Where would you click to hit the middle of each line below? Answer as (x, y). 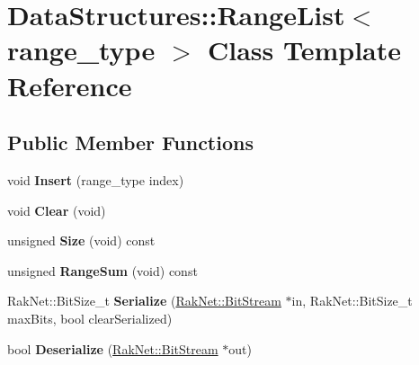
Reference (70, 85)
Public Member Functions (130, 142)
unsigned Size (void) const (81, 240)
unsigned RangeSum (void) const (103, 270)
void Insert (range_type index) (96, 179)
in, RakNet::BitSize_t (352, 301)
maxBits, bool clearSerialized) (90, 318)
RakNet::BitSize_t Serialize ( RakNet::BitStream (144, 301)
